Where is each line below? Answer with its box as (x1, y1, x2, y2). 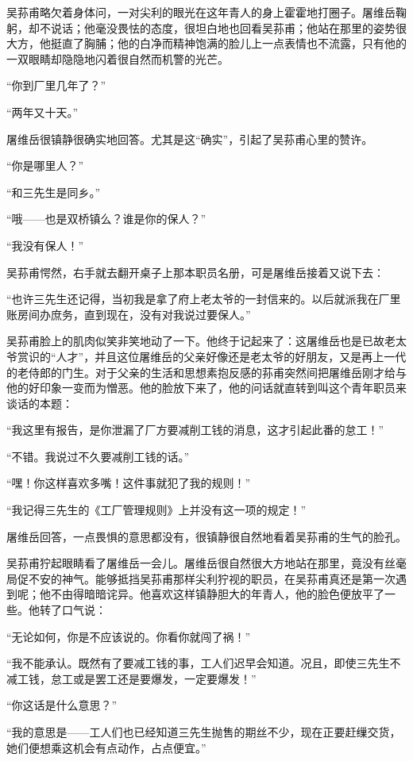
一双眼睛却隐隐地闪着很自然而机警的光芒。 (6, 50, 229, 67)
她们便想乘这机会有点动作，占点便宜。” (6, 739, 206, 755)
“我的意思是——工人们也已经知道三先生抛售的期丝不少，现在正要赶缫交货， (6, 724, 401, 740)
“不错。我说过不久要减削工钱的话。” (6, 448, 190, 464)
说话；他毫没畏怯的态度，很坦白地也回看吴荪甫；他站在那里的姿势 (50, 19, 396, 36)
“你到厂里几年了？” (6, 77, 106, 94)
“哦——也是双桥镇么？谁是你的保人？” (6, 210, 206, 227)
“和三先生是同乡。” (6, 183, 101, 200)
